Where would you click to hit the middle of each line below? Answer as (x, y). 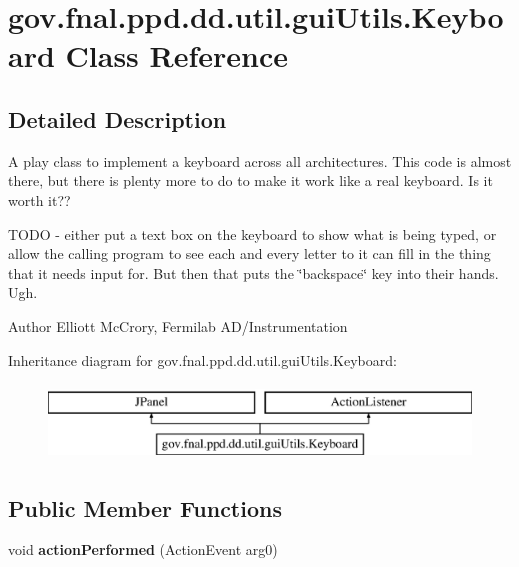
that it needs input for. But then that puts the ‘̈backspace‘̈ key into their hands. (253, 272)
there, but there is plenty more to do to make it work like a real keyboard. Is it (250, 180)
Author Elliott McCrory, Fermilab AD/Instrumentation (178, 325)
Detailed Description (117, 118)
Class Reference (177, 55)
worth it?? (39, 199)
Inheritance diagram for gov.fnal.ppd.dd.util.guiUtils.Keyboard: (202, 359)
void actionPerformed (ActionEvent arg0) (143, 549)
